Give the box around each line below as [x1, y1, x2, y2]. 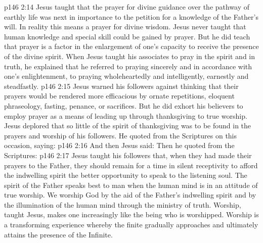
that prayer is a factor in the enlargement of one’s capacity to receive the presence [4, 41, 259, 52]
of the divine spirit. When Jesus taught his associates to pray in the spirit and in [4, 51, 255, 61]
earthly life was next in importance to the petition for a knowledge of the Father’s [4, 11, 258, 22]
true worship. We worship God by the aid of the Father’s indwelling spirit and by [4, 189, 256, 200]
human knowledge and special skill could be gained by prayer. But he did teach [4, 31, 250, 41]
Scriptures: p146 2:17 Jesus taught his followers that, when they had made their [4, 150, 252, 160]
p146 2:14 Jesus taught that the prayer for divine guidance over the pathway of [4, 2, 250, 12]
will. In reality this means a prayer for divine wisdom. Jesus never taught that [4, 21, 246, 32]
